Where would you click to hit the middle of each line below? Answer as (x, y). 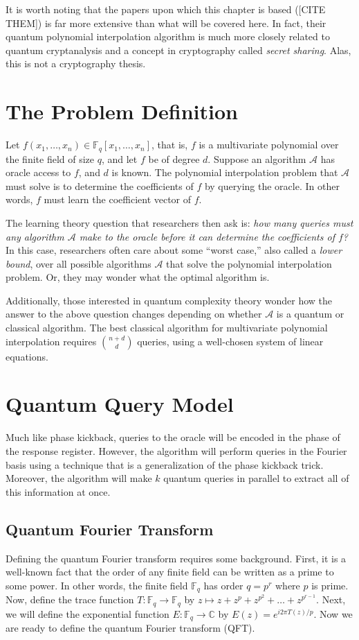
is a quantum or (310, 314)
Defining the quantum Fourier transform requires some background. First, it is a (176, 558)
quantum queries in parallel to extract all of (256, 478)
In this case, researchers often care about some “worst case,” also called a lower (174, 250)
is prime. (330, 585)
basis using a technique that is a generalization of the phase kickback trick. (165, 464)
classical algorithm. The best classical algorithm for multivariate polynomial (167, 328)
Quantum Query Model (120, 404)
